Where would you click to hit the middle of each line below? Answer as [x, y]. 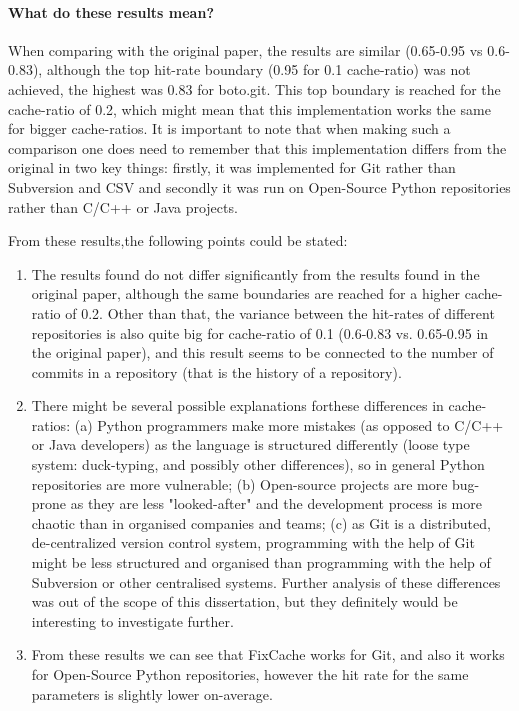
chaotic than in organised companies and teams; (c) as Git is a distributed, [261, 522]
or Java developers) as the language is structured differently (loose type [250, 444]
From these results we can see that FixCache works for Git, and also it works [268, 654]
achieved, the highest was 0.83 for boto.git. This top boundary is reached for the [254, 88]
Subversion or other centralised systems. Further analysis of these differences [266, 581]
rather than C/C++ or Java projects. [123, 206]
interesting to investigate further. [132, 620]
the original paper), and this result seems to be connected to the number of [262, 352]
